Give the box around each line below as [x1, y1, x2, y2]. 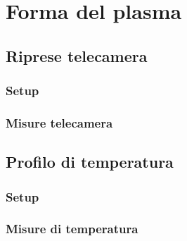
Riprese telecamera [6, 44, 148, 66]
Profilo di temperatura [6, 151, 174, 173]
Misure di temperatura [6, 220, 138, 237]
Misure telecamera [6, 113, 113, 131]
